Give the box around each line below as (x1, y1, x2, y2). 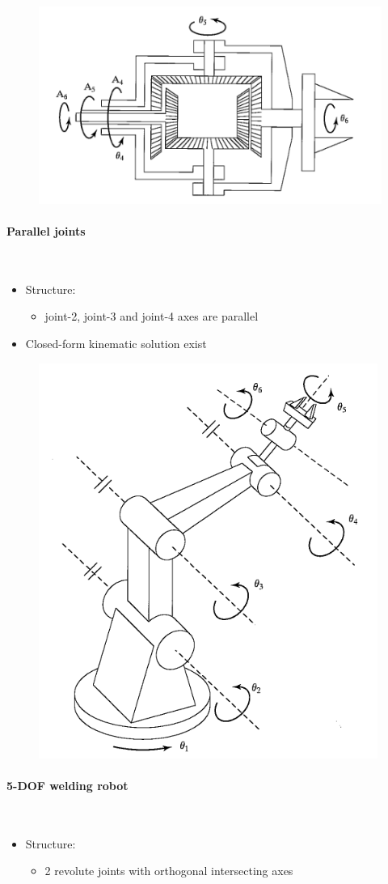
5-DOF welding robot (6, 776, 129, 793)
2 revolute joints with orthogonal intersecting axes (44, 862, 293, 879)
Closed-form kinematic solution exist (25, 334, 207, 351)
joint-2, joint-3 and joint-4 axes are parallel (44, 308, 259, 325)
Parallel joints (6, 223, 86, 239)
